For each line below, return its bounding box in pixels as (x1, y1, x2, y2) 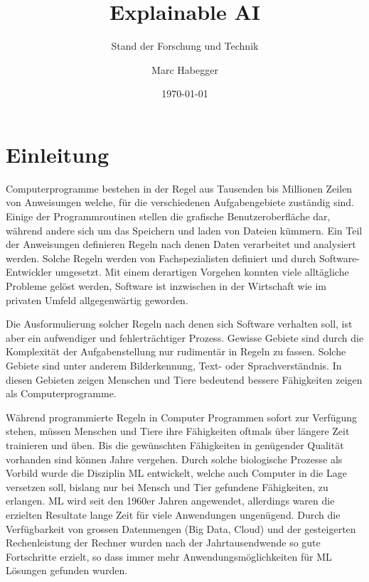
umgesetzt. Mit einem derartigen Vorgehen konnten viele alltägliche (55, 264, 349, 279)
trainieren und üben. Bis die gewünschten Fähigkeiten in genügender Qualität (6, 437, 344, 452)
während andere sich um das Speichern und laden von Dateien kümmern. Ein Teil (6, 222, 363, 237)
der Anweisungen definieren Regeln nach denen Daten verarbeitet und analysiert (6, 237, 356, 252)
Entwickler (6, 264, 52, 279)
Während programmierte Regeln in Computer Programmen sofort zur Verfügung (6, 409, 358, 424)
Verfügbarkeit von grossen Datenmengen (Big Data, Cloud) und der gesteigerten (6, 521, 356, 536)
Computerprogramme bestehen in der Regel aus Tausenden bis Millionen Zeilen (6, 180, 353, 195)
